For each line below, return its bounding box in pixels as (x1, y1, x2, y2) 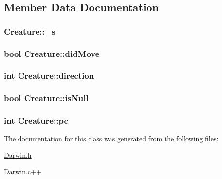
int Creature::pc (4, 114, 68, 126)
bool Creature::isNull (4, 92, 89, 104)
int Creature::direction (4, 70, 94, 82)
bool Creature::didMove (4, 47, 100, 59)
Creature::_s (4, 25, 55, 37)
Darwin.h (4, 149, 32, 160)
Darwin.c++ (4, 166, 41, 176)
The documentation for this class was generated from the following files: (4, 133, 219, 143)
